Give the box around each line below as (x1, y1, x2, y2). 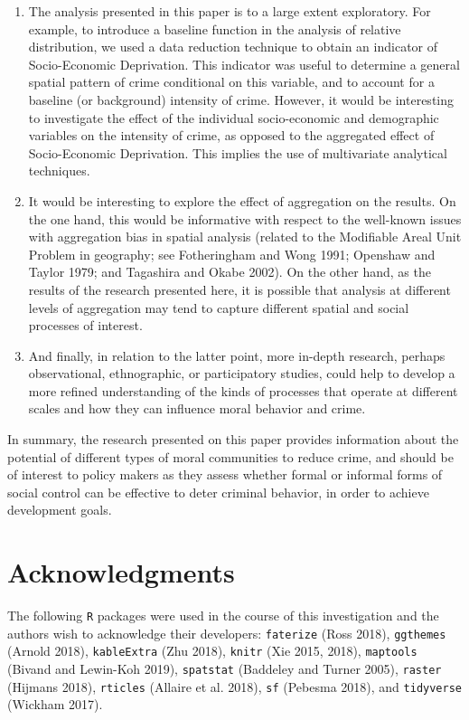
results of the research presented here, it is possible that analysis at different (28, 279, 451, 298)
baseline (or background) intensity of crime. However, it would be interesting (28, 90, 454, 109)
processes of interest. (28, 316, 143, 335)
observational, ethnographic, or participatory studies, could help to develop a (28, 364, 455, 383)
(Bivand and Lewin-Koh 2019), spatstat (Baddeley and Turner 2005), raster (7, 659, 442, 678)
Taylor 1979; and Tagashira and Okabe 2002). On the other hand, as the (28, 262, 431, 281)
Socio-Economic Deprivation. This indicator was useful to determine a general (28, 54, 460, 73)
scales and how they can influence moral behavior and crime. (28, 399, 366, 418)
